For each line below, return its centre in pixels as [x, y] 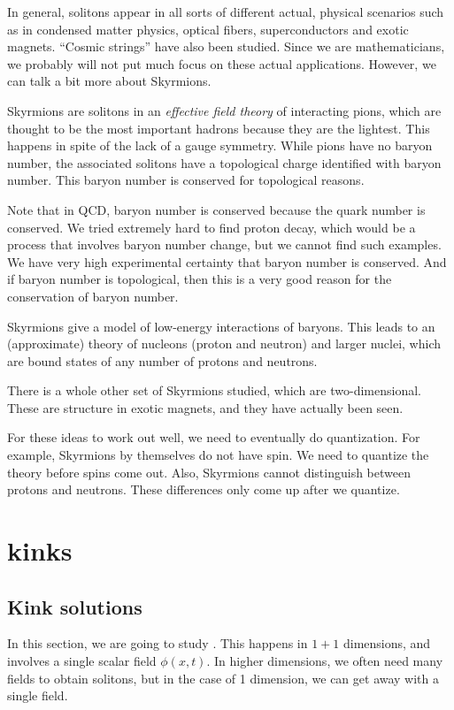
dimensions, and [387, 643]
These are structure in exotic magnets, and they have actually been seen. [205, 407]
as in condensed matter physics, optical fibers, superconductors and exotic [208, 29]
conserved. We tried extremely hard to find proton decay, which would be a [212, 227]
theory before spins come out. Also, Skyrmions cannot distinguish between [209, 472]
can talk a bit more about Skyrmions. [109, 81]
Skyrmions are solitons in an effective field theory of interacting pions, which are [224, 110]
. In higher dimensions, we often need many [325, 661]
